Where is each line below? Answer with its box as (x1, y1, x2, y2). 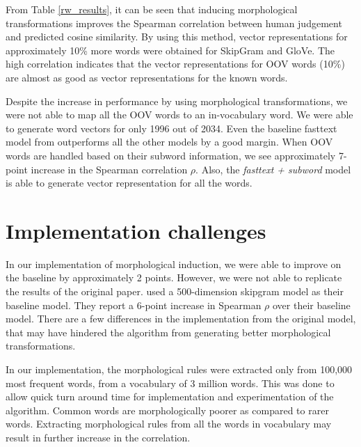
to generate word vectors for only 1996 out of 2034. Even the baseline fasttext (6, 120, 337, 135)
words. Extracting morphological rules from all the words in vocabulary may (6, 416, 332, 431)
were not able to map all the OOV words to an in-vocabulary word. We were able (6, 107, 353, 122)
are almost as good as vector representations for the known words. (6, 70, 288, 84)
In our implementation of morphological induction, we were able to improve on (6, 256, 342, 271)
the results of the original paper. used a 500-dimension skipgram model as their (6, 284, 344, 299)
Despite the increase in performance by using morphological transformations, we (6, 93, 348, 108)
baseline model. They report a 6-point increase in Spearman (6, 297, 262, 312)
